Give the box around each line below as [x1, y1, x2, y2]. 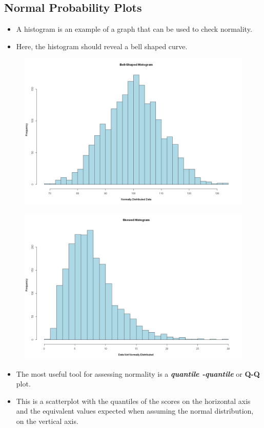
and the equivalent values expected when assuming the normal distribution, [16, 405, 254, 416]
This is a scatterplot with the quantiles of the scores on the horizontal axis [16, 395, 251, 406]
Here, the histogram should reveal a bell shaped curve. [16, 40, 188, 51]
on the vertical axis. [16, 416, 78, 426]
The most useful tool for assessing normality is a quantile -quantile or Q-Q [16, 368, 260, 379]
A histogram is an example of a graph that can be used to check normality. [16, 24, 252, 34]
